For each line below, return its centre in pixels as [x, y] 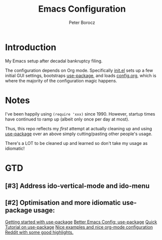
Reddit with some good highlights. [39, 232]
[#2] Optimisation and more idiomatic [63, 203]
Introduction [31, 47]
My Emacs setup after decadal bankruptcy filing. [54, 61]
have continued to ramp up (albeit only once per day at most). [67, 119]
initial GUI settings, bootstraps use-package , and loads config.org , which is [81, 75]
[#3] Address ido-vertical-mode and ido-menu [77, 186]
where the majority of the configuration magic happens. [61, 80]
